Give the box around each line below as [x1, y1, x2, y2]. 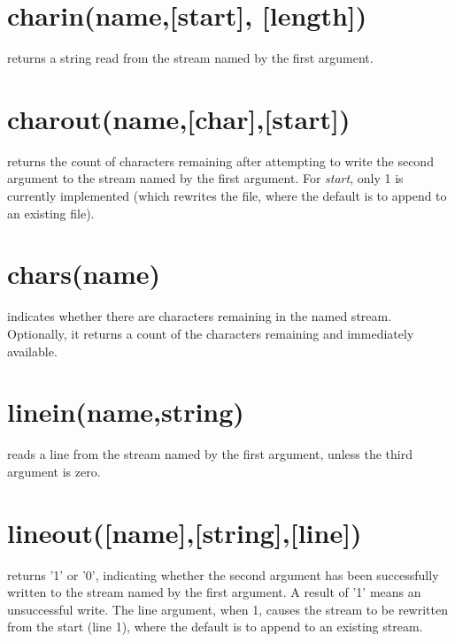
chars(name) [7, 256, 161, 292]
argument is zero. [7, 462, 101, 480]
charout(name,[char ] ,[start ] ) [7, 100, 351, 136]
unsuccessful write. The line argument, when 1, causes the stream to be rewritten [7, 600, 448, 618]
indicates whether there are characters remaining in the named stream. [7, 307, 392, 325]
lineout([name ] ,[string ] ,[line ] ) [7, 514, 362, 550]
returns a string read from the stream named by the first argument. [7, 49, 374, 67]
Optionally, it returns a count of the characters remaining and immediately [7, 324, 414, 342]
